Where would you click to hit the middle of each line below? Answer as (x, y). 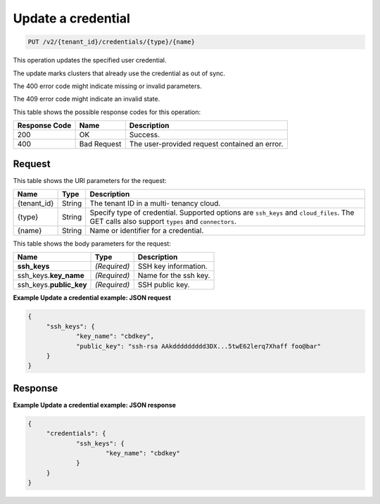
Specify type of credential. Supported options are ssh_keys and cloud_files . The (222, 213)
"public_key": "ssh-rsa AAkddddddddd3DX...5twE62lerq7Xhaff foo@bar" (199, 346)
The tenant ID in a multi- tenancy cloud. (155, 203)
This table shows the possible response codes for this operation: (107, 112)
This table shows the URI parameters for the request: (90, 180)
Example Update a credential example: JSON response (94, 405)
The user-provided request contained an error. (206, 144)
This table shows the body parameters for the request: (92, 244)
